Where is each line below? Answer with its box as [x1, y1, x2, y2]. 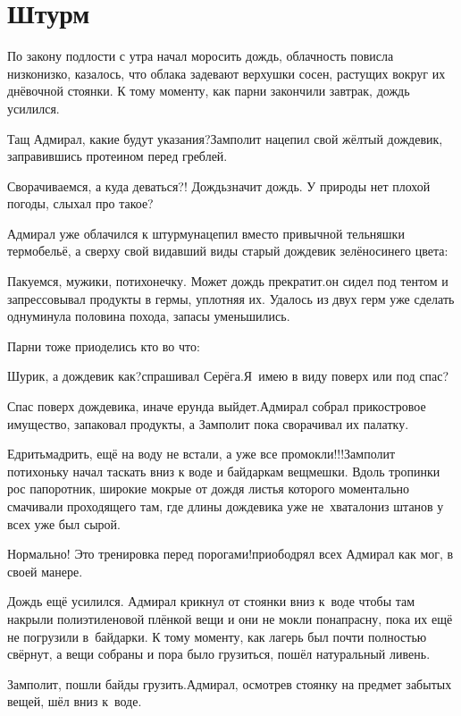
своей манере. [7, 561, 83, 580]
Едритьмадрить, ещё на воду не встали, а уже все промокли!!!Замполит [7, 444, 396, 463]
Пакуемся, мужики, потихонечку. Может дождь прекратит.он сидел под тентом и [7, 272, 448, 291]
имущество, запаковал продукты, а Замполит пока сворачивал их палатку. [7, 414, 409, 433]
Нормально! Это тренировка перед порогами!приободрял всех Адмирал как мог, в [7, 544, 454, 563]
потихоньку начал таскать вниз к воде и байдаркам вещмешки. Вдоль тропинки [7, 461, 440, 480]
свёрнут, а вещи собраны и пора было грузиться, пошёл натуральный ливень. [7, 644, 431, 663]
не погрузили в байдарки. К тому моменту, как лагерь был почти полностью [7, 627, 427, 645]
